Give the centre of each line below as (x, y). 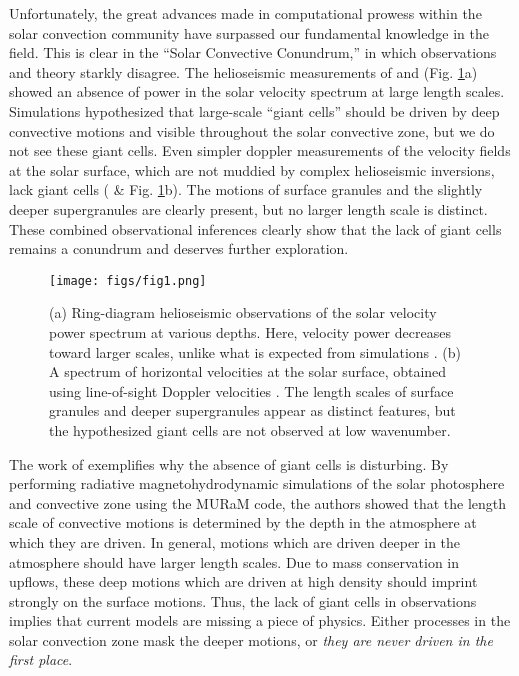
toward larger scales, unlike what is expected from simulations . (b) (255, 351)
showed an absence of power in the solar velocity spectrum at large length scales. (257, 91)
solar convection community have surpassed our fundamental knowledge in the (249, 32)
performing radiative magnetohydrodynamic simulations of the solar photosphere (257, 483)
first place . (41, 659)
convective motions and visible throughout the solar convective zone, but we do (252, 130)
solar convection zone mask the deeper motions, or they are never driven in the (251, 639)
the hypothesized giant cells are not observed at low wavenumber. (250, 429)
